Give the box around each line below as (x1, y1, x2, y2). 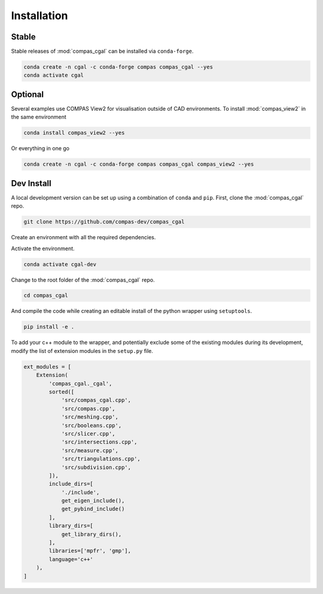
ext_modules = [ (23, 363, 72, 370)
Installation (11, 9, 68, 22)
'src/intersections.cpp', (61, 438, 138, 446)
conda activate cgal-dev (23, 261, 97, 267)
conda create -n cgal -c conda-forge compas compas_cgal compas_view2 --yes (23, 161, 254, 167)
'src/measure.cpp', (61, 447, 119, 454)
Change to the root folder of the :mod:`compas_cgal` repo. (11, 276, 155, 284)
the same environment (11, 114, 67, 121)
